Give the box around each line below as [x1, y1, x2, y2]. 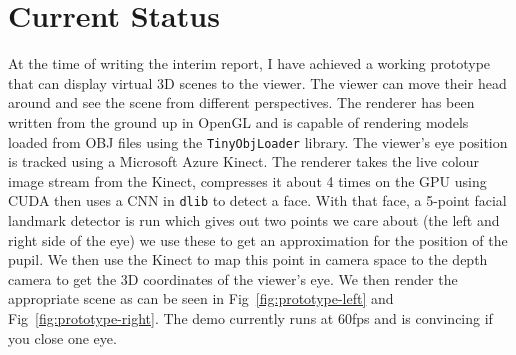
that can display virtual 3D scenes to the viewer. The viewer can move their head [8, 72, 507, 93]
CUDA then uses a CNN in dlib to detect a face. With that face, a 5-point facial [8, 190, 507, 211]
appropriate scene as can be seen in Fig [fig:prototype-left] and [8, 288, 394, 309]
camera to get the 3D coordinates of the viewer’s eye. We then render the [8, 268, 458, 289]
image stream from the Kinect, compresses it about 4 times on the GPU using [8, 170, 487, 191]
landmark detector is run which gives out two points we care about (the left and [8, 210, 500, 230]
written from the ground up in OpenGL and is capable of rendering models [8, 111, 469, 132]
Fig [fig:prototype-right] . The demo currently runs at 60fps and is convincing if [8, 307, 493, 328]
